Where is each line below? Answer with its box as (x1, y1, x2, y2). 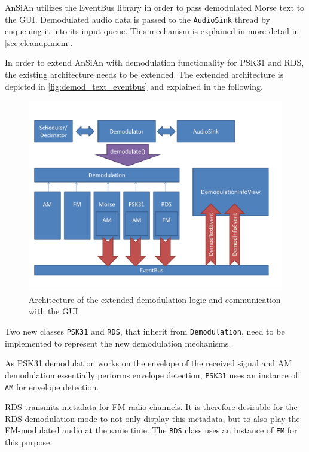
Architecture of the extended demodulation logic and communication (29, 293, 281, 305)
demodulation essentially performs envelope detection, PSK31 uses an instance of (5, 368, 298, 381)
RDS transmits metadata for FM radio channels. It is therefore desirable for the (5, 401, 298, 413)
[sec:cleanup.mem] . (5, 36, 73, 48)
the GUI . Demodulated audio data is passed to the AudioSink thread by (5, 13, 270, 25)
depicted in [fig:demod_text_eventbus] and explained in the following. (5, 80, 263, 92)
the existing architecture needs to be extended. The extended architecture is (5, 68, 284, 81)
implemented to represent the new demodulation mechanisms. (5, 336, 231, 349)
